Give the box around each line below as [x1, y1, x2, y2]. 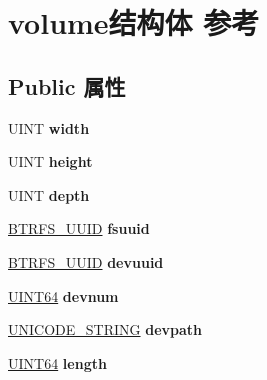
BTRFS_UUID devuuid [8, 251, 164, 272]
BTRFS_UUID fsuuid [8, 218, 150, 239]
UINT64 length [8, 352, 107, 373]
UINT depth [8, 184, 90, 205]
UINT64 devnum [8, 285, 119, 306]
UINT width [8, 117, 90, 138]
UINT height [8, 151, 93, 172]
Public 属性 [8, 70, 126, 101]
